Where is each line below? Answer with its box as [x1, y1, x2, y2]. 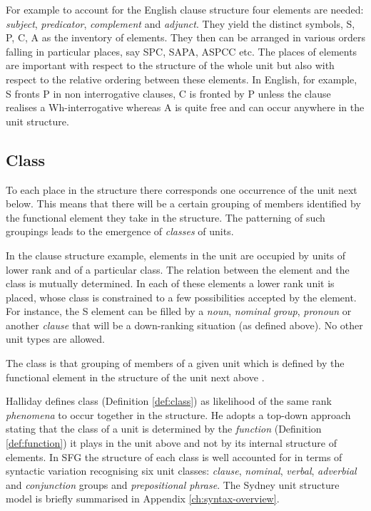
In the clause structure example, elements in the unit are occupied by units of [6, 247, 346, 262]
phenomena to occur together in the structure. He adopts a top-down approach [6, 407, 351, 422]
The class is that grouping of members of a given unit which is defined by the [6, 356, 345, 371]
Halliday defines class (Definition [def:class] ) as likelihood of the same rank [6, 393, 332, 408]
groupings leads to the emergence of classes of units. [6, 224, 234, 239]
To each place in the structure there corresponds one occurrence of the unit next [6, 182, 357, 197]
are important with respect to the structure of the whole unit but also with [6, 58, 335, 73]
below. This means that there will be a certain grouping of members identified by [6, 196, 361, 211]
